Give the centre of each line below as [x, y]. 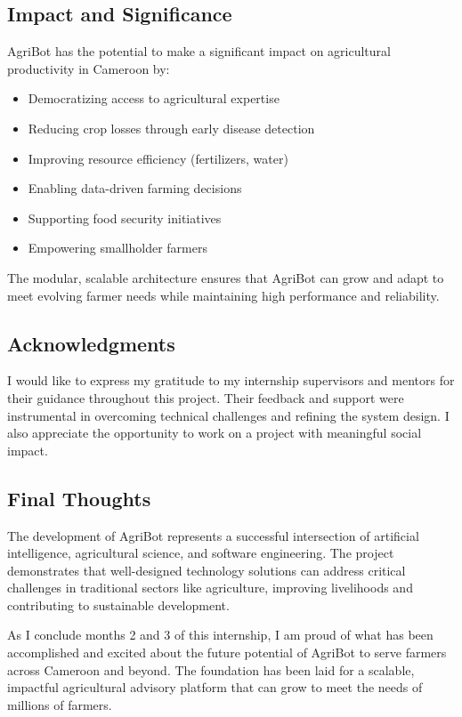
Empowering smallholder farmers [118, 248]
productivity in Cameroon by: [89, 68]
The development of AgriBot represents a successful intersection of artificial [213, 535]
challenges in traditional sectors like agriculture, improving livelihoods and [210, 588]
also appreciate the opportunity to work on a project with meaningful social [215, 433]
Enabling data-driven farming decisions [135, 188]
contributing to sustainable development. [118, 604]
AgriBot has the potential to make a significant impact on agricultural [199, 51]
